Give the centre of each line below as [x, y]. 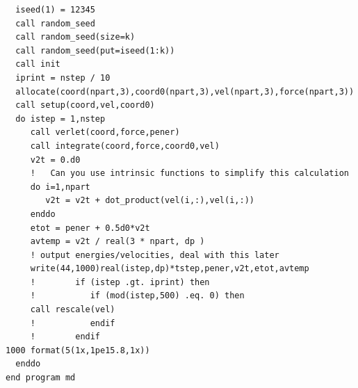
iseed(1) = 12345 [55, 10]
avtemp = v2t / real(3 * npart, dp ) [117, 242]
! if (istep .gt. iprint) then [120, 282]
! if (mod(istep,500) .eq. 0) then [137, 296]
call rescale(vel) [73, 310]
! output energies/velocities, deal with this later [155, 255]
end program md [41, 378]
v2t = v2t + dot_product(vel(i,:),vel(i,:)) [150, 201]
